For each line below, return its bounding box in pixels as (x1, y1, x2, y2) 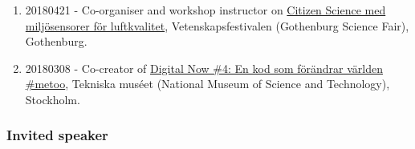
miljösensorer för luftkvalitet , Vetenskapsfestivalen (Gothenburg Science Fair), (25, 17, 409, 34)
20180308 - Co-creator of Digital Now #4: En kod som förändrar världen (25, 59, 383, 76)
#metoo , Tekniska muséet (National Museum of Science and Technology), (25, 75, 390, 92)
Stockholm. (25, 91, 80, 107)
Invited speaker (6, 125, 108, 145)
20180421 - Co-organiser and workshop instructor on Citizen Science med (25, 2, 386, 18)
